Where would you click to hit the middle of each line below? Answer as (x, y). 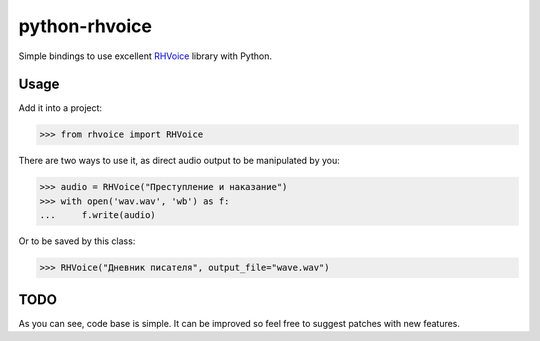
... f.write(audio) (98, 215)
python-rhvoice (85, 26)
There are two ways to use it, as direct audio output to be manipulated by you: (179, 161)
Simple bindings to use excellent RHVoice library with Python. (145, 56)
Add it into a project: (60, 108)
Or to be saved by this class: (77, 241)
